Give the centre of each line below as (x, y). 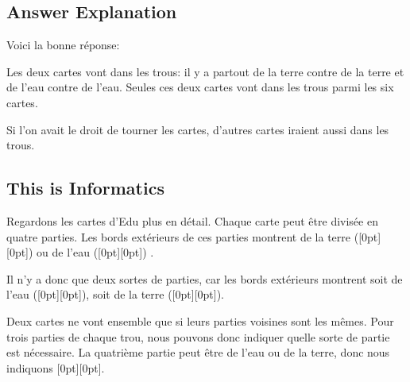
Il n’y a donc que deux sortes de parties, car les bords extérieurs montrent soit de (205, 278)
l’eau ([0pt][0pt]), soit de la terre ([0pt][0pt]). (115, 294)
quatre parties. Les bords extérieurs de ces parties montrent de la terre (179, 236)
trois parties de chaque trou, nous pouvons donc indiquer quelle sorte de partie (198, 336)
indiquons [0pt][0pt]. (56, 367)
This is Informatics (85, 188)
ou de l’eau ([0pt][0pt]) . (95, 252)
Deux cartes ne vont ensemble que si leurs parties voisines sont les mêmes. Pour (200, 320)
